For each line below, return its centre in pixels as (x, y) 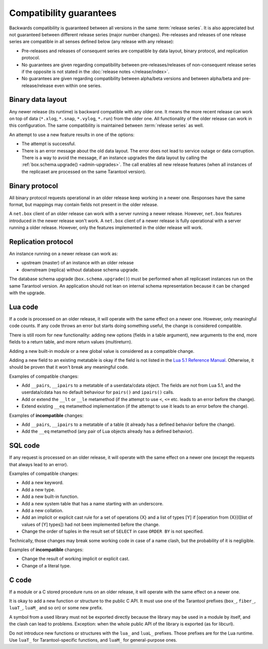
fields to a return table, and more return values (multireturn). (71, 342)
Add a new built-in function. (50, 496)
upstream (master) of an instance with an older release (78, 263)
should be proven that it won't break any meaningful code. (69, 367)
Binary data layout (38, 100)
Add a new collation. (42, 511)
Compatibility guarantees (63, 13)
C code (20, 580)
